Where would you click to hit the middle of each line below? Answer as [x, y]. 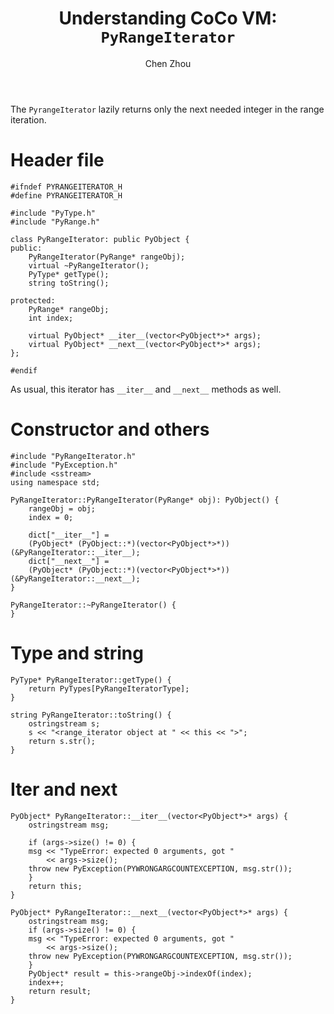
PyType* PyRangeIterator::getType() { [91, 680]
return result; [60, 991]
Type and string [77, 653]
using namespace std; [55, 482]
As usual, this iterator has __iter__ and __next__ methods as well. [146, 389]
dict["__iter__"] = [69, 535]
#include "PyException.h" [64, 465]
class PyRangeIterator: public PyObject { [100, 239]
